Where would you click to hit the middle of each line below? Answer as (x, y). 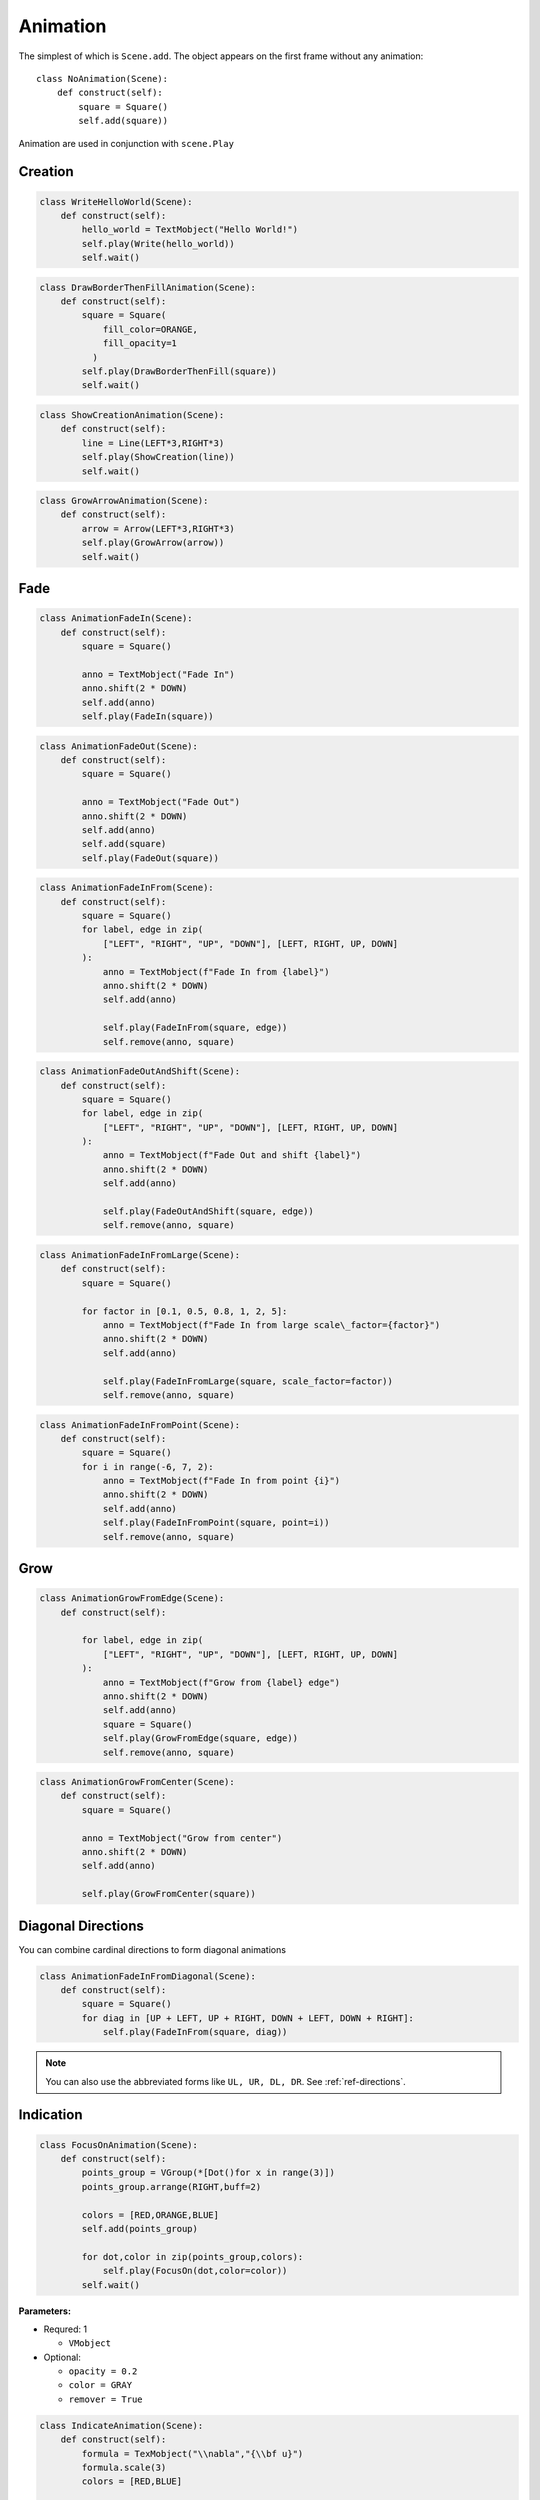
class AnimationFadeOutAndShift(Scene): (139, 1071)
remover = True (106, 2399)
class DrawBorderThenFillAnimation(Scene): (148, 287)
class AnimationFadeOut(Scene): (119, 746)
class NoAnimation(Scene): (102, 78)
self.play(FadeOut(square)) (150, 858)
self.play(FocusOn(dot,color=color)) (195, 2271)
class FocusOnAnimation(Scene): (119, 2144)
